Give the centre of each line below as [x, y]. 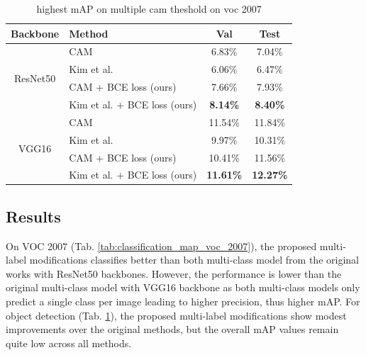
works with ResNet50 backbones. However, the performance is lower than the [174, 273]
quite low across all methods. [69, 343]
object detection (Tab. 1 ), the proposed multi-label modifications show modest [176, 315]
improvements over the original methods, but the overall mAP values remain [172, 329]
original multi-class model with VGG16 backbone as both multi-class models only [183, 287]
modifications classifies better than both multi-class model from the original [194, 260]
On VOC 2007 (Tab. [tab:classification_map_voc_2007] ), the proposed [161, 246]
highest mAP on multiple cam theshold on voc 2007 [149, 9]
